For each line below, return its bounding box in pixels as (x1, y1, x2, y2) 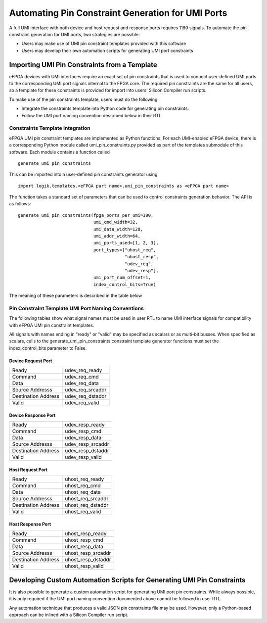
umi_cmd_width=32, (93, 219, 138, 225)
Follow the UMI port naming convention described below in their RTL (21, 112, 162, 118)
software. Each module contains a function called (9, 149, 110, 155)
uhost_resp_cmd (65, 537, 103, 544)
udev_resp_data (65, 434, 101, 441)
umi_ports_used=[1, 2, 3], (93, 240, 159, 246)
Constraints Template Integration (9, 125, 91, 132)
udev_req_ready (65, 367, 102, 374)
